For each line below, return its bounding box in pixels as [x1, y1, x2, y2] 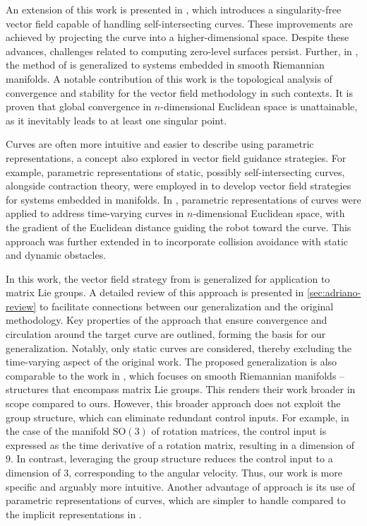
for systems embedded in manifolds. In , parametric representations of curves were [6, 192, 361, 206]
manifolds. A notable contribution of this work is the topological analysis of [6, 71, 332, 86]
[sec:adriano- [306, 285, 361, 300]
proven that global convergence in [6, 99, 152, 114]
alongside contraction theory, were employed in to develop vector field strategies [6, 178, 351, 193]
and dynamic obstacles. [6, 247, 107, 262]
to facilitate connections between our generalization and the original [39, 298, 334, 313]
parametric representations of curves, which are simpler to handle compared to [6, 493, 346, 508]
